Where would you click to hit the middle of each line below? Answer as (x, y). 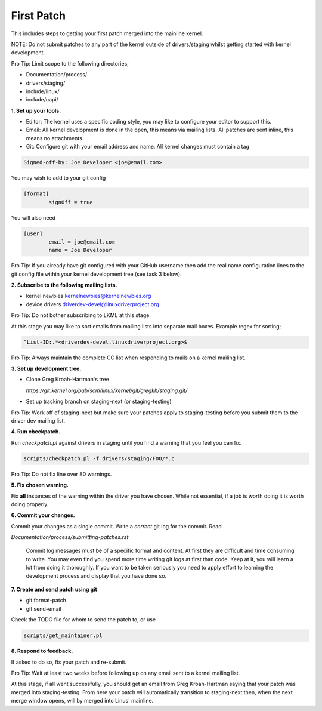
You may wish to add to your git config (58, 178)
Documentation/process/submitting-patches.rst (70, 537)
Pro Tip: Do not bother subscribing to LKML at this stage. (81, 315)
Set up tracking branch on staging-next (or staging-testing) (99, 401)
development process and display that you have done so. (96, 575)
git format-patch (46, 601)
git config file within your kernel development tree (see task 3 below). (96, 274)
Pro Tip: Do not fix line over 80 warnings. (61, 474)
